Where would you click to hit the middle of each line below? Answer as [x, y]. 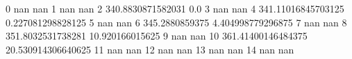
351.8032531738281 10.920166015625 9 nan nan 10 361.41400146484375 [157, 36]
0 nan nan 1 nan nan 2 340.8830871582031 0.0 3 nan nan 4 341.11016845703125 [175, 8]
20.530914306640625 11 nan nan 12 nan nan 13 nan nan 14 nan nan [150, 49]
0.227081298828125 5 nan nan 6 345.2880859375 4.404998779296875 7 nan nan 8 [176, 22]
